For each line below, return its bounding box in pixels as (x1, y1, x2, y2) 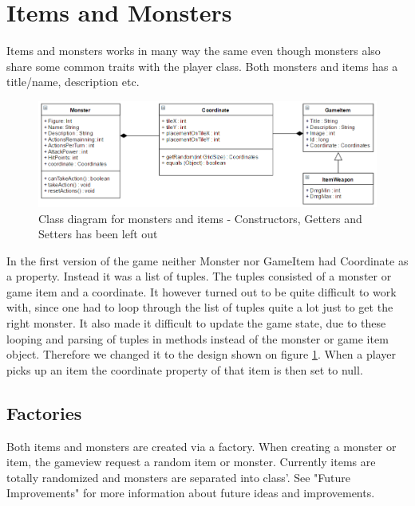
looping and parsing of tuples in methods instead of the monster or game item (6, 330, 389, 347)
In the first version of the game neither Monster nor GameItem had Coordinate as (6, 252, 409, 269)
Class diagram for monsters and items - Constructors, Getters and (38, 210, 362, 226)
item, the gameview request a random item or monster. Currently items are (6, 453, 376, 470)
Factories (6, 400, 82, 425)
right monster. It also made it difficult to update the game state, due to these (6, 315, 386, 331)
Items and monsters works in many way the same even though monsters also (6, 42, 381, 59)
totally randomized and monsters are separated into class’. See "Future (6, 469, 351, 485)
